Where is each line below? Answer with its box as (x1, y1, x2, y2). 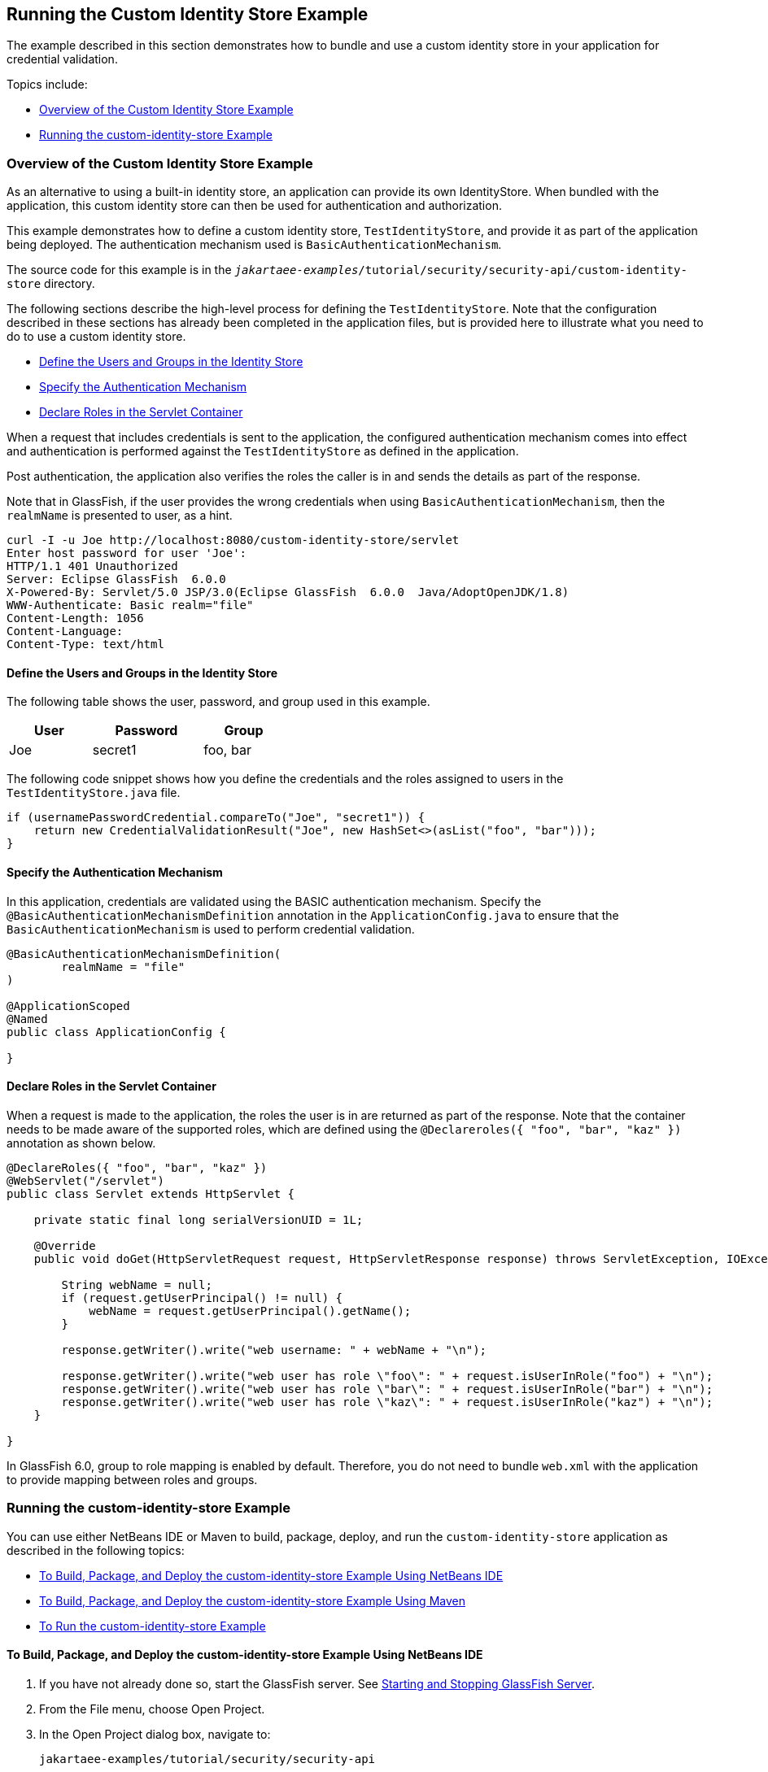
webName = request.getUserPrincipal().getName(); (89, 1304, 412, 1317)
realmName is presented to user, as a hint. (7, 508, 233, 523)
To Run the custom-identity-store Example (39, 1618, 266, 1633)
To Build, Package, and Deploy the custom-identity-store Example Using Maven (39, 1593, 465, 1608)
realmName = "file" (61, 960, 185, 973)
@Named (7, 1012, 48, 1025)
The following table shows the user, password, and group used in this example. (7, 694, 430, 709)
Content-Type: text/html (7, 638, 164, 651)
